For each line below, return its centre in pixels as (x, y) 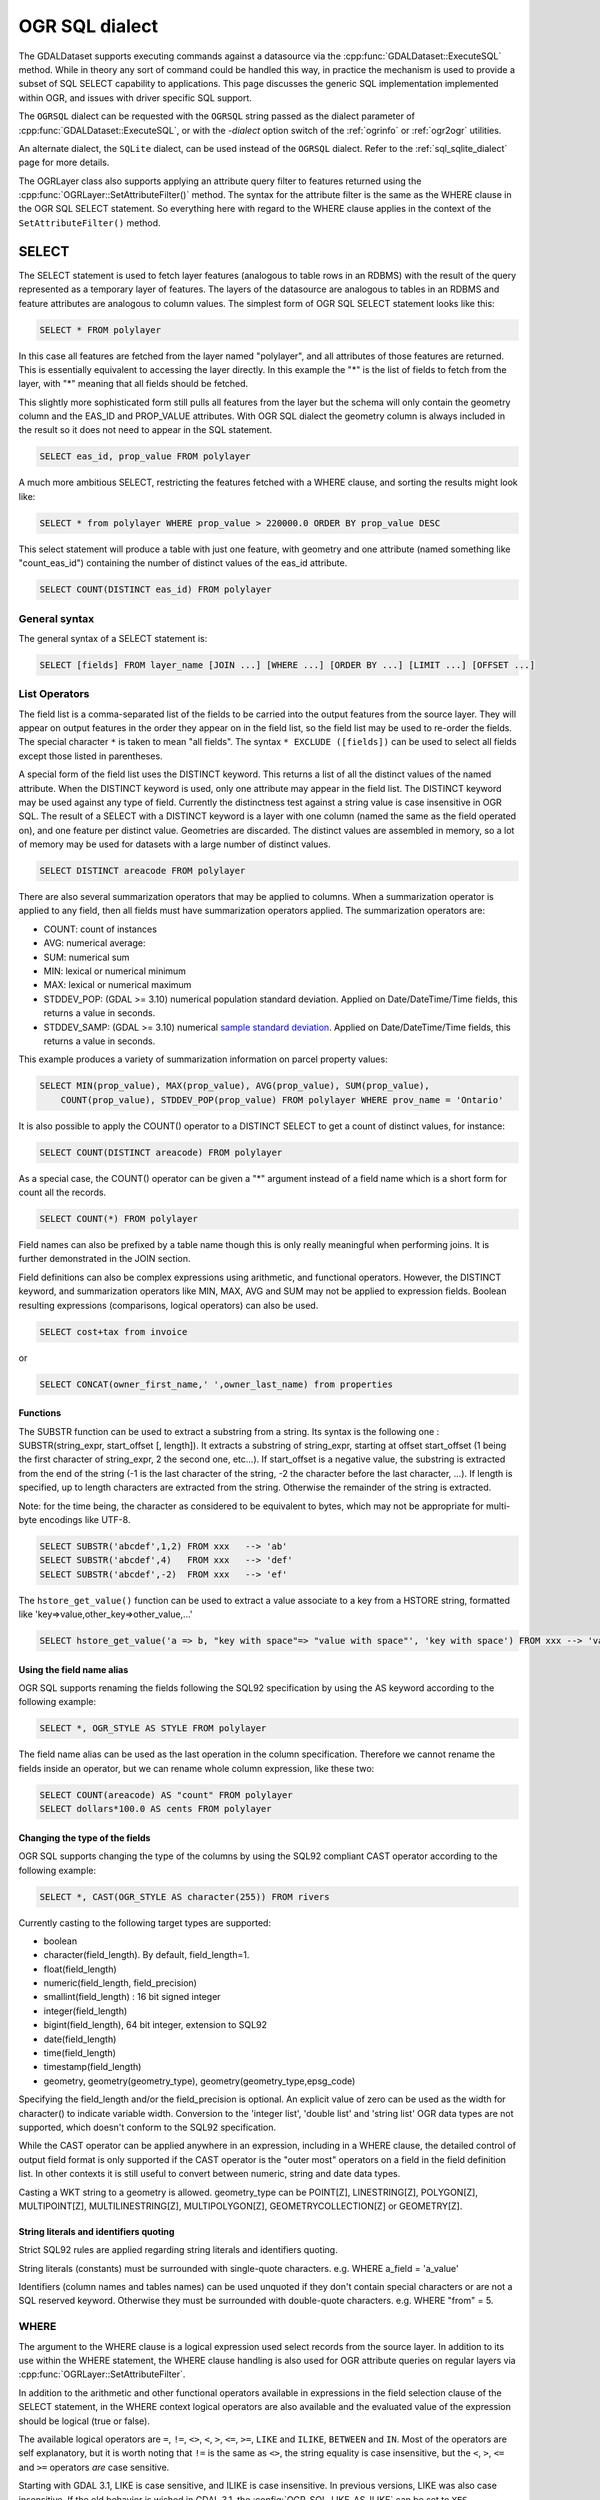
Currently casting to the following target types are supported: (145, 1922)
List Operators (54, 694)
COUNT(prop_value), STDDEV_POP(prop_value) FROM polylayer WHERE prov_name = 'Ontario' (282, 1099)
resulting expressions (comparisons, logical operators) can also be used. (168, 1305)
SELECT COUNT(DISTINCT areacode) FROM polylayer (161, 1152)
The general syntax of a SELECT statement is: (113, 638)
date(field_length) (80, 2039)
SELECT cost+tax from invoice (113, 1331)
